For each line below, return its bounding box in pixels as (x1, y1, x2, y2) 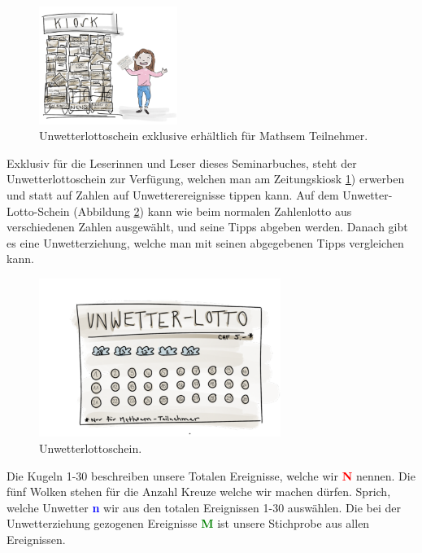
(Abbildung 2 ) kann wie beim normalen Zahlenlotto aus (73, 202, 352, 219)
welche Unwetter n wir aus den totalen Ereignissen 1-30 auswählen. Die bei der (7, 498, 401, 516)
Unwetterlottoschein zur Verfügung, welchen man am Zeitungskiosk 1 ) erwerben (7, 170, 405, 187)
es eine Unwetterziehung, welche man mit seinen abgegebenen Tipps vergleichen (7, 234, 404, 251)
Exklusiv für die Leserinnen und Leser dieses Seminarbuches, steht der (7, 154, 357, 171)
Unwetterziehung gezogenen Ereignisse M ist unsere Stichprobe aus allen (7, 515, 370, 532)
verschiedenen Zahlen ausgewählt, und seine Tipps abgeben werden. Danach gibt (7, 218, 408, 235)
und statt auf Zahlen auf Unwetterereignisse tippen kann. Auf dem (7, 186, 339, 203)
